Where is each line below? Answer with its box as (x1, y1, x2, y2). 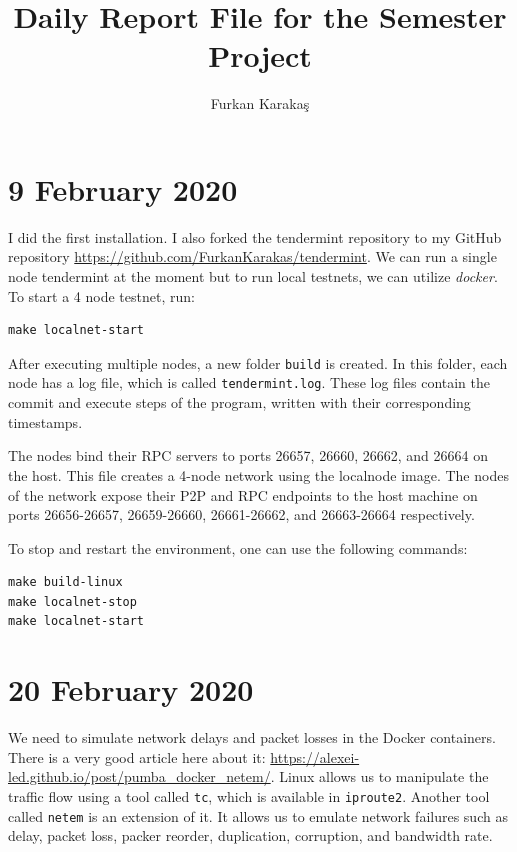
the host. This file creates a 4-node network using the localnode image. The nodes (8, 464, 509, 485)
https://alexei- (270, 746, 360, 767)
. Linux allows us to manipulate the (270, 766, 489, 787)
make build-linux (8, 575, 123, 590)
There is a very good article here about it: (8, 746, 266, 767)
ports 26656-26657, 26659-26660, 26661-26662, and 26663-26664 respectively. (8, 504, 475, 525)
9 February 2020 (8, 168, 238, 209)
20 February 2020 (8, 669, 254, 710)
